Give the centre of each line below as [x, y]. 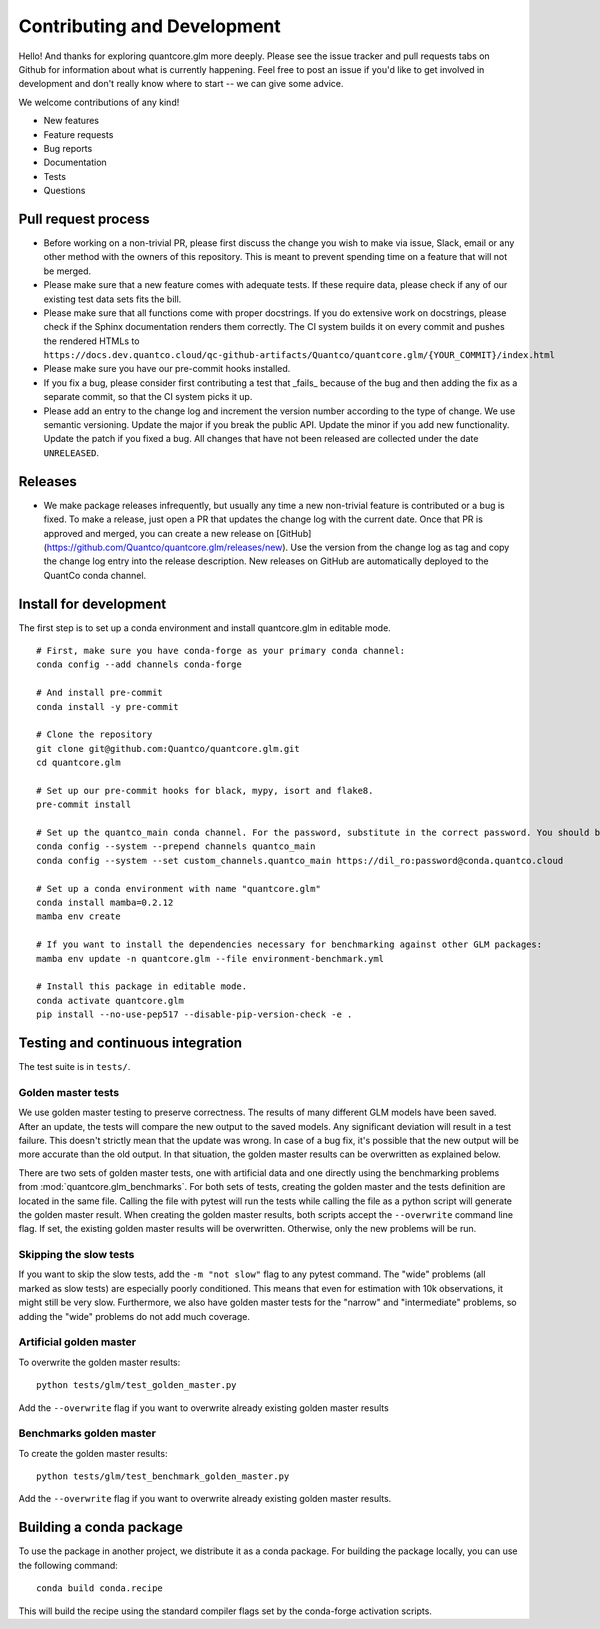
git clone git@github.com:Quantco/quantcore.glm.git [168, 748]
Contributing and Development [150, 26]
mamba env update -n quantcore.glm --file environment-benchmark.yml [210, 958]
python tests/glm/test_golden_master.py [136, 1385]
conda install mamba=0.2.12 [105, 903]
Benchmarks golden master [87, 1433]
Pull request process [84, 218]
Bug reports [68, 148]
